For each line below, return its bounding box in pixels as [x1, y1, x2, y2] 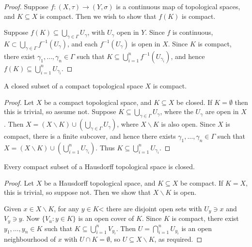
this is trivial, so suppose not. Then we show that [4, 187, 151, 197]
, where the [160, 106, 193, 116]
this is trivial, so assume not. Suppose [4, 106, 116, 116]
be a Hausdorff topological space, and [44, 177, 156, 188]
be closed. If [176, 97, 212, 107]
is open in [131, 38, 160, 48]
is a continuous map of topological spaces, [116, 1, 240, 11]
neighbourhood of [4, 234, 56, 244]
